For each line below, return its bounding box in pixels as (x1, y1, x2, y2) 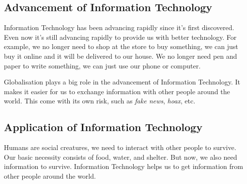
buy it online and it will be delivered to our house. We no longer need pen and (4, 50, 237, 61)
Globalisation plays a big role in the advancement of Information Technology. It (4, 77, 241, 87)
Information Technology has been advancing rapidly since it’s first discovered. (4, 22, 234, 33)
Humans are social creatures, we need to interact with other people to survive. (4, 142, 236, 152)
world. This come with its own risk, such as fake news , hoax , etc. (4, 96, 196, 106)
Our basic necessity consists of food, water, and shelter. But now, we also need (4, 151, 237, 162)
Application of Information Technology (4, 119, 202, 134)
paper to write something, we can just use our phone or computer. (4, 60, 201, 70)
